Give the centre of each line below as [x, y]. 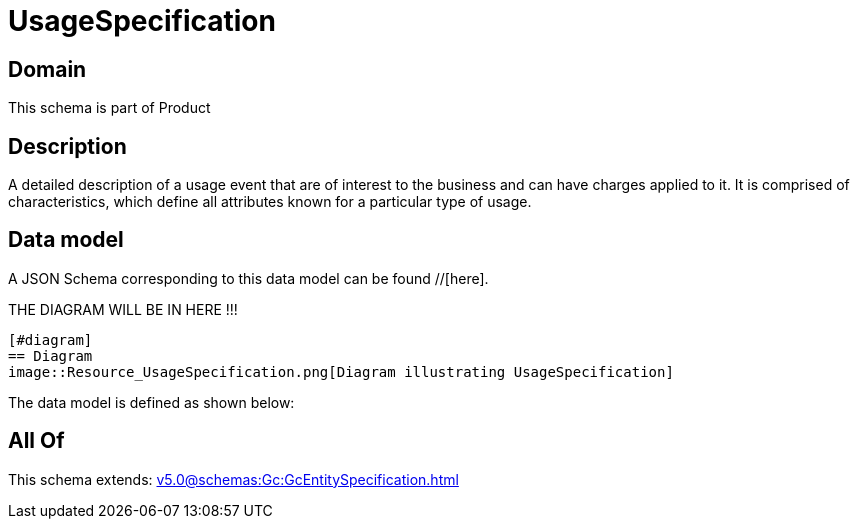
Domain [47, 69]
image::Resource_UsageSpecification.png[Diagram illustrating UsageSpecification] [341, 371]
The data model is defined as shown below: [151, 402]
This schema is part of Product [109, 108]
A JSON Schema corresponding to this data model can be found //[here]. [248, 278]
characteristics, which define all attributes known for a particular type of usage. [270, 202]
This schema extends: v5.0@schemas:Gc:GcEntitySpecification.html [233, 479]
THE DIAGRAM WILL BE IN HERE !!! [123, 309]
